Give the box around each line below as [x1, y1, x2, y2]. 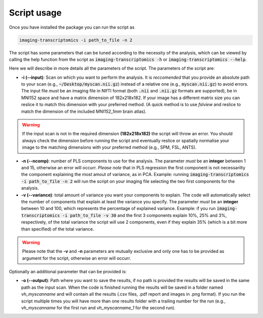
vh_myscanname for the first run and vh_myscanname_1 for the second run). [21, 305, 175, 311]
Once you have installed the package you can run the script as [9, 24, 135, 30]
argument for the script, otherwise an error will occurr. [22, 255, 131, 261]
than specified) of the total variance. [21, 226, 94, 232]
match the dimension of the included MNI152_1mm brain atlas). [21, 108, 147, 114]
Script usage [9, 7, 62, 18]
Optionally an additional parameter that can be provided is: [9, 269, 127, 275]
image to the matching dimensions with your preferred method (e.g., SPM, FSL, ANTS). [22, 144, 197, 150]
